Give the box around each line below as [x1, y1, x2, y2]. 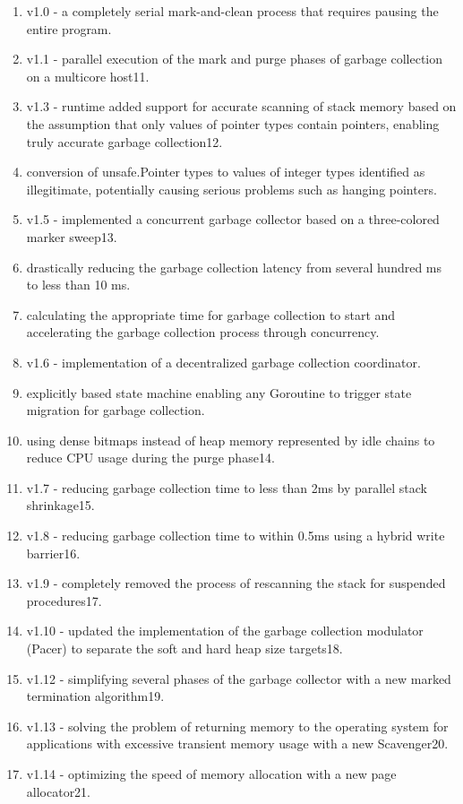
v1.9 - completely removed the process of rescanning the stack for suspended [26, 574, 446, 592]
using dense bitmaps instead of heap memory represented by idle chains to [26, 430, 435, 449]
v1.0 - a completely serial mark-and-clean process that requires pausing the [26, 2, 439, 20]
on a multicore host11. [26, 66, 150, 85]
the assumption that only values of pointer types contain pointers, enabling [26, 114, 440, 133]
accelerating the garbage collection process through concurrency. [26, 323, 380, 341]
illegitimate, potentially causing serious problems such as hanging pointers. [26, 179, 437, 198]
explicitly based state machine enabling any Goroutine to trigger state [26, 383, 412, 402]
